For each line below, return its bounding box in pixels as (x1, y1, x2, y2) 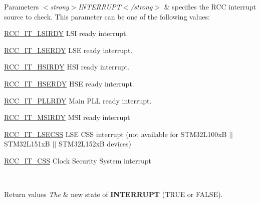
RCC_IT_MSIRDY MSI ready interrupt (4, 112, 130, 122)
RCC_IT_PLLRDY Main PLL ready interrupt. (4, 95, 152, 105)
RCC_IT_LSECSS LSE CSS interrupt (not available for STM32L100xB (4, 128, 227, 139)
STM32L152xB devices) (58, 138, 132, 149)
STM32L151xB (4, 138, 50, 149)
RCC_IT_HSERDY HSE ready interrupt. (4, 78, 134, 88)
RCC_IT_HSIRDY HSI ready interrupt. (4, 61, 130, 72)
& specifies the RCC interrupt (164, 1, 256, 11)
